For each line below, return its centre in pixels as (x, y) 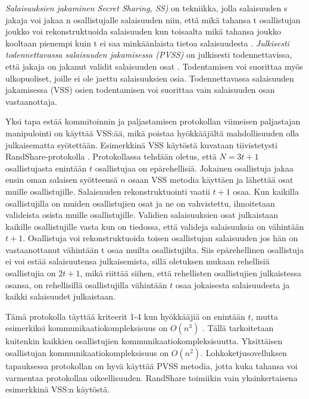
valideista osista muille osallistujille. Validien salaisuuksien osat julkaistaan (142, 215)
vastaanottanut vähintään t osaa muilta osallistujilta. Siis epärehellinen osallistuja (155, 249)
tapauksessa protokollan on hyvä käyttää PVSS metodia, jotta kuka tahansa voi (152, 366)
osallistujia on (31, 273)
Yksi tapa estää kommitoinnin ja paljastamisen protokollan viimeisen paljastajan (153, 121)
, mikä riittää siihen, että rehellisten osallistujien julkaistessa (191, 273)
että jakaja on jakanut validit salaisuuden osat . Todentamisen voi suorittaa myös (154, 66)
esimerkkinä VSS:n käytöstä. (58, 389)
